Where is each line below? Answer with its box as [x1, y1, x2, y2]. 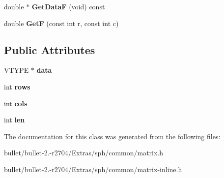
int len [4, 115, 25, 125]
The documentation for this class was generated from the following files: [4, 131, 221, 141]
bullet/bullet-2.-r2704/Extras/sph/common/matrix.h [4, 148, 164, 158]
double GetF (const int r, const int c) [4, 18, 119, 28]
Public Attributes [4, 42, 95, 57]
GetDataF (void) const [31, 1, 105, 11]
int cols [4, 98, 28, 108]
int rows [4, 81, 30, 91]
